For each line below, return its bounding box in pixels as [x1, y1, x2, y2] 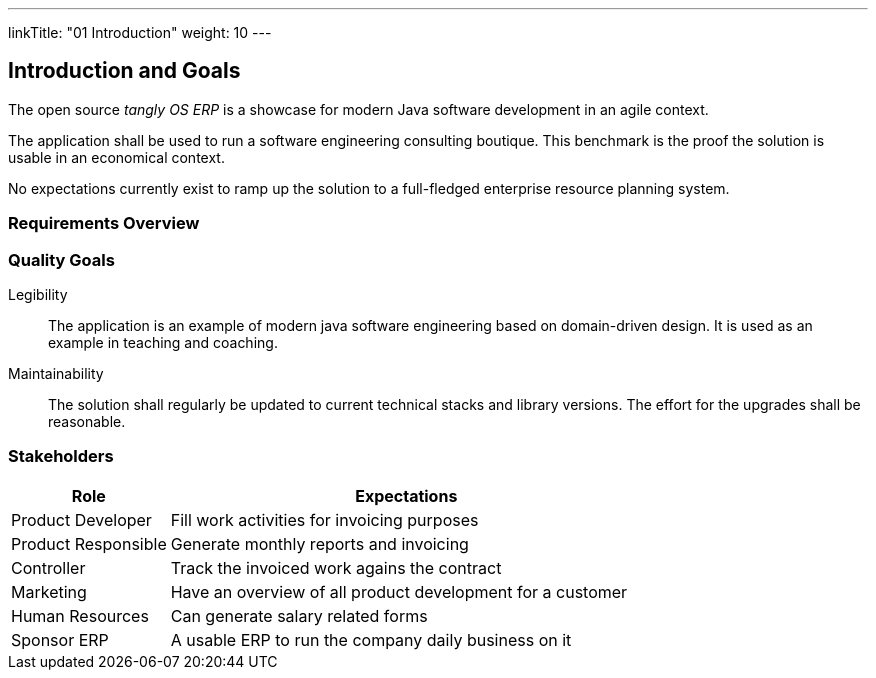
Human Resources [11, 605, 149, 626]
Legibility [8, 285, 68, 303]
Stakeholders [8, 446, 114, 467]
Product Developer [11, 509, 152, 530]
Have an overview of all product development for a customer [170, 581, 628, 602]
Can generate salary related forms [170, 605, 428, 626]
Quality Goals [8, 249, 115, 270]
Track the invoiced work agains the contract [170, 557, 502, 578]
